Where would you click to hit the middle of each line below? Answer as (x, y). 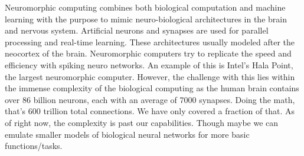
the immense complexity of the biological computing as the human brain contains (152, 88)
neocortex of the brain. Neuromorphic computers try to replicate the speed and (148, 53)
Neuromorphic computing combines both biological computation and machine (145, 7)
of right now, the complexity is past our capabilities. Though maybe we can (142, 122)
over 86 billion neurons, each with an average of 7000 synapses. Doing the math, (150, 99)
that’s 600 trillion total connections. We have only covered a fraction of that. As (150, 111)
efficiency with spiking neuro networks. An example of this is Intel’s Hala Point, (149, 64)
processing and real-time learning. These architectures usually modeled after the (150, 42)
